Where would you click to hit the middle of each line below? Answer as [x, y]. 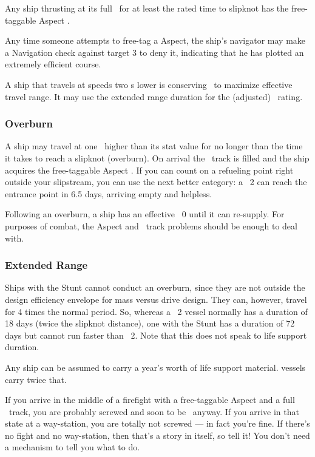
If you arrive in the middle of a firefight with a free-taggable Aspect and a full [150, 400]
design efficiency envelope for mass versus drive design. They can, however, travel [156, 299]
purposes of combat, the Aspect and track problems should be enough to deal [151, 225]
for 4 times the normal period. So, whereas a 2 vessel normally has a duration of [156, 311]
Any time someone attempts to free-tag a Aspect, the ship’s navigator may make [155, 40]
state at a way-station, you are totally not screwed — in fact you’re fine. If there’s [157, 423]
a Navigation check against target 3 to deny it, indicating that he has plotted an [154, 52]
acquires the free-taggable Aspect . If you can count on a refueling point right [149, 170]
